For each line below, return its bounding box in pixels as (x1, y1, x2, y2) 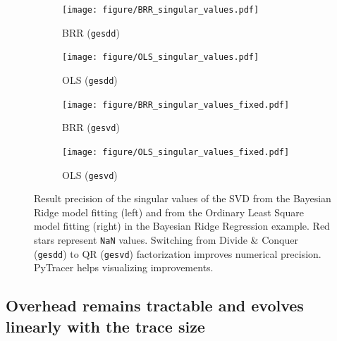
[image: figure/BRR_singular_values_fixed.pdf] (62, 99, 290, 110)
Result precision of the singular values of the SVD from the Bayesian (34, 191, 331, 206)
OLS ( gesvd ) (62, 167, 118, 182)
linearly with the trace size (6, 315, 205, 337)
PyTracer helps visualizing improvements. (34, 260, 214, 275)
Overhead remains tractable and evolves (6, 294, 304, 316)
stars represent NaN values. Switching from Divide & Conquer (34, 232, 298, 247)
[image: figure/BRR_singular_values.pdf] (62, 5, 259, 15)
